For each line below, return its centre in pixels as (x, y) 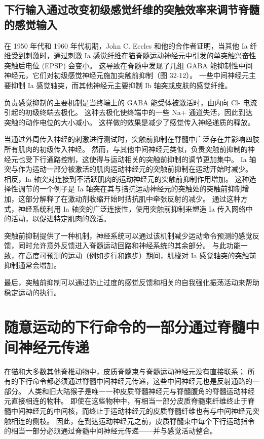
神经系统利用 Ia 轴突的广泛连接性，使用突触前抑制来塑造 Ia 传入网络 (132, 208)
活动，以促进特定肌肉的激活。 (61, 218)
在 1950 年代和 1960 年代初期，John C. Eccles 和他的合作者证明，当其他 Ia (126, 45)
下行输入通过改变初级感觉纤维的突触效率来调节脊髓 (132, 9)
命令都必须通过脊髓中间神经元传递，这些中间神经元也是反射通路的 (142, 381)
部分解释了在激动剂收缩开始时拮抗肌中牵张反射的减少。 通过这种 (133, 198)
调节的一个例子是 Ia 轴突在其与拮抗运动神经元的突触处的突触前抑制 (130, 189)
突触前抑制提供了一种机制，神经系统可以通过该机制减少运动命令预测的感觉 (128, 235)
